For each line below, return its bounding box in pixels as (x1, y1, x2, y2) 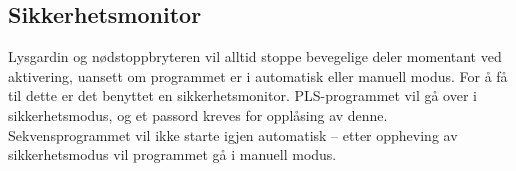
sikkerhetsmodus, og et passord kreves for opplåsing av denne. (8, 104, 388, 125)
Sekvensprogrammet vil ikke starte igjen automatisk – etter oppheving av (8, 124, 458, 145)
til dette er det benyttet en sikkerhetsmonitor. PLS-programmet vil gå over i (8, 85, 477, 106)
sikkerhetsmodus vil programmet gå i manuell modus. (8, 144, 337, 165)
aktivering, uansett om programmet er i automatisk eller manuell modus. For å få (8, 65, 508, 86)
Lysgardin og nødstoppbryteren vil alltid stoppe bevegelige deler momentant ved (8, 46, 502, 67)
